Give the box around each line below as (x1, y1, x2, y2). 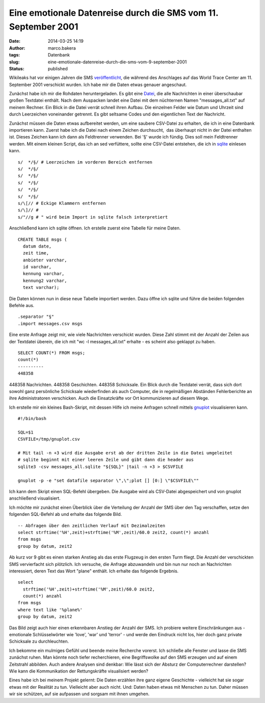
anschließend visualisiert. (9, 495, 61, 501)
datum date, (23, 243, 52, 249)
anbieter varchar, (23, 257, 67, 263)
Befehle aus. (9, 303, 34, 309)
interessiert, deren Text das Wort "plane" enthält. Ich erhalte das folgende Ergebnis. (9, 568, 179, 574)
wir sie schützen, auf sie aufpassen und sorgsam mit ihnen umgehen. (9, 691, 150, 697)
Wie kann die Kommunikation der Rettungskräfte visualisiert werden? (9, 668, 148, 674)
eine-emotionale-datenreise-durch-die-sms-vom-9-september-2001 (48, 59, 187, 65)
